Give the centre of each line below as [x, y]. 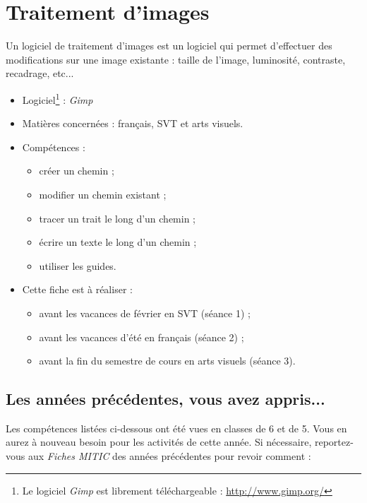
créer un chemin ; [77, 171]
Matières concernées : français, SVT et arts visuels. [133, 123]
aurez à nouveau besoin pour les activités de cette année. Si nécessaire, [159, 442]
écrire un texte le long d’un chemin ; [118, 242]
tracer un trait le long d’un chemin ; [118, 218]
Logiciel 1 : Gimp [58, 98]
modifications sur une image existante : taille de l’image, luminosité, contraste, [176, 59]
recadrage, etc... [40, 73]
